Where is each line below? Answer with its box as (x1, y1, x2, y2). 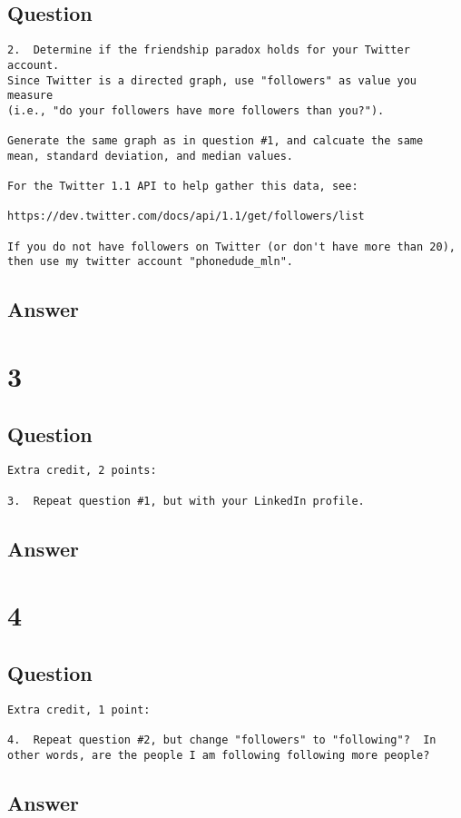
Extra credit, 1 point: (7, 703, 151, 716)
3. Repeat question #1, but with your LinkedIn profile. (7, 494, 365, 508)
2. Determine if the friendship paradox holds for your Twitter (7, 44, 410, 57)
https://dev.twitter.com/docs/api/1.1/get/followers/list (7, 210, 365, 223)
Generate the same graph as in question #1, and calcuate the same (7, 134, 424, 148)
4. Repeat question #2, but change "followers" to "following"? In (7, 734, 436, 747)
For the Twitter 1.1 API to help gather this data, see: (7, 180, 358, 193)
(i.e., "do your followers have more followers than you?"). (7, 103, 385, 117)
